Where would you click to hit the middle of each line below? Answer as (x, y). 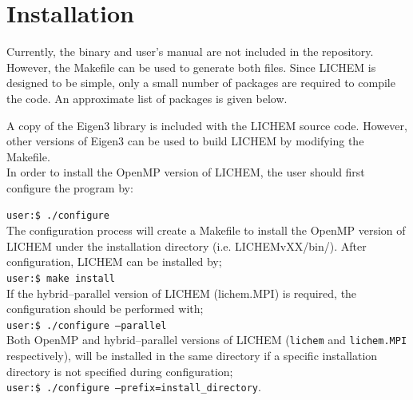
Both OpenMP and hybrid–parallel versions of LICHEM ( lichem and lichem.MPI (207, 340)
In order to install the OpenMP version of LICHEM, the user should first (186, 172)
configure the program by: (70, 187)
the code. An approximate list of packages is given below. (147, 98)
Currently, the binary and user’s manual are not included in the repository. (190, 51)
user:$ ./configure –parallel (87, 325)
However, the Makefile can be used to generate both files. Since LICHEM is (191, 67)
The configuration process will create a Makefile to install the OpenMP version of (206, 230)
